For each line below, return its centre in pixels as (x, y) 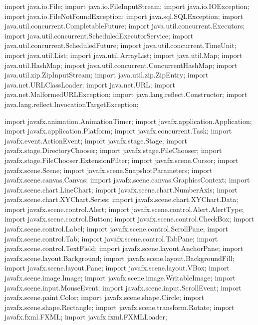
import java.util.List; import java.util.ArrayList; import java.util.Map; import (124, 55)
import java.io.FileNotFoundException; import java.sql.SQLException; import (124, 16)
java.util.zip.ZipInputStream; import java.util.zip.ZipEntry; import (107, 75)
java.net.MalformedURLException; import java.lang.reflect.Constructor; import (126, 94)
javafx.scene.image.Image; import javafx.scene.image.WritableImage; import (120, 278)
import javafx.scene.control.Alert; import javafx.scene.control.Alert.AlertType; (124, 209)
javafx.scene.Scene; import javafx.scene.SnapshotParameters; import (109, 170)
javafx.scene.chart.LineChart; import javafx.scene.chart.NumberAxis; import (121, 189)
